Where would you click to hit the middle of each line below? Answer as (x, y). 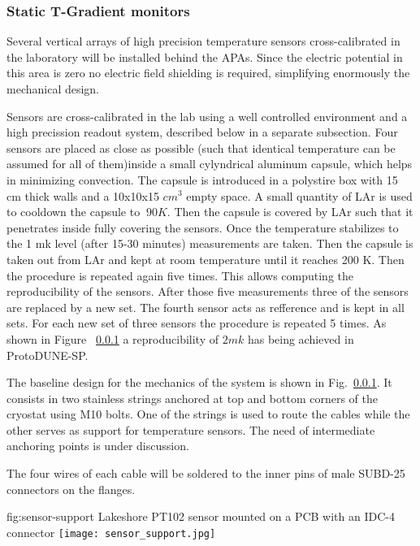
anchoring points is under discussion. (98, 446)
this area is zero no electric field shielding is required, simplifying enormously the (208, 73)
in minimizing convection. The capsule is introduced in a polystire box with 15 (202, 179)
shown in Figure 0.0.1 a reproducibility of (113, 338)
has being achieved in (301, 338)
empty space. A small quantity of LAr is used (299, 195)
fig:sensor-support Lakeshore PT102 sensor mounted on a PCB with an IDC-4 (201, 516)
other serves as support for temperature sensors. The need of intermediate (191, 429)
